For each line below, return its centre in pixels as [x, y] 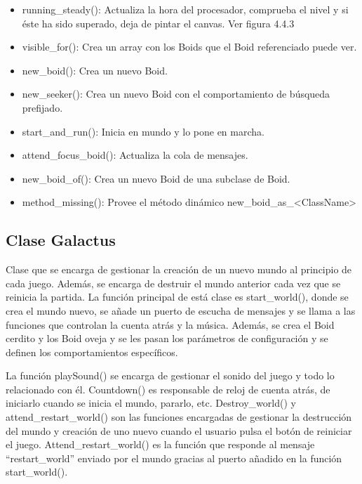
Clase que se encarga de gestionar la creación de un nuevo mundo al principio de [179, 269]
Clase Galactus [61, 240]
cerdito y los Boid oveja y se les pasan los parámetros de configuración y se [167, 338]
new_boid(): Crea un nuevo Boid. [95, 70]
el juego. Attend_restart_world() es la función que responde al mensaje [160, 444]
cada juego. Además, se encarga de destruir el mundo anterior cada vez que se [173, 283]
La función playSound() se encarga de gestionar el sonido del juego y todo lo [170, 375]
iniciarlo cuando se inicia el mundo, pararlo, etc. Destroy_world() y [151, 403]
